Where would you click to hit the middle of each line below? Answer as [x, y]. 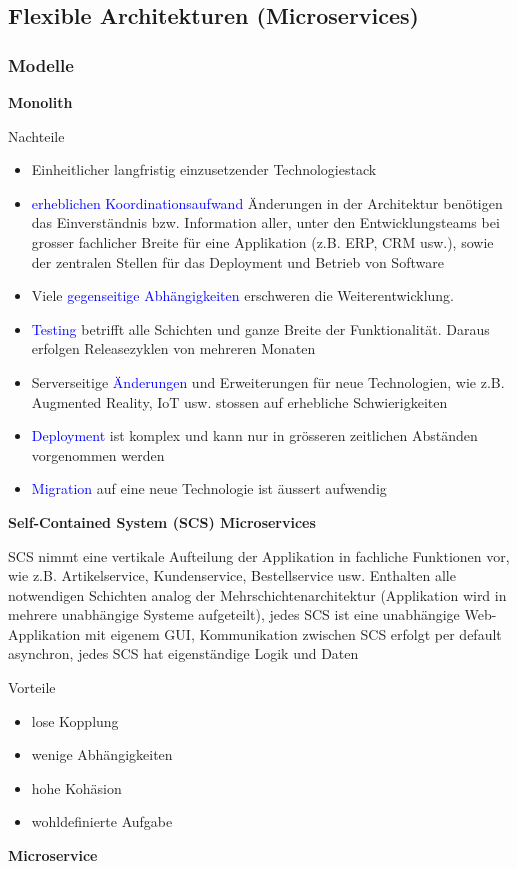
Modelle [41, 64]
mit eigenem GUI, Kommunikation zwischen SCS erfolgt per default [293, 633]
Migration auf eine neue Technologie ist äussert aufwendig [209, 488]
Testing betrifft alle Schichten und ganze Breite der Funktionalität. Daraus [260, 328]
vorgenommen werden [98, 454]
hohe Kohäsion [76, 787]
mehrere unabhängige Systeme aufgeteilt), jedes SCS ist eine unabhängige [234, 614]
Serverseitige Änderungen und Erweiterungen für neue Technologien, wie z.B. [268, 381]
